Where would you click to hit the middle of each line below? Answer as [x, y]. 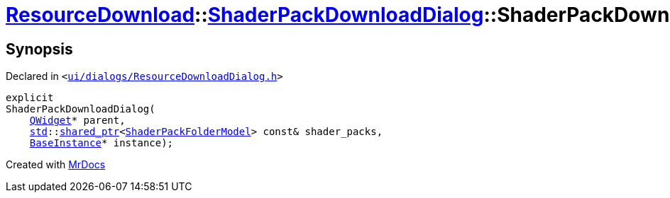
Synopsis [39, 49]
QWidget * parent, [77, 121]
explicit [30, 98]
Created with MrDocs [56, 165]
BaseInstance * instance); [101, 143]
